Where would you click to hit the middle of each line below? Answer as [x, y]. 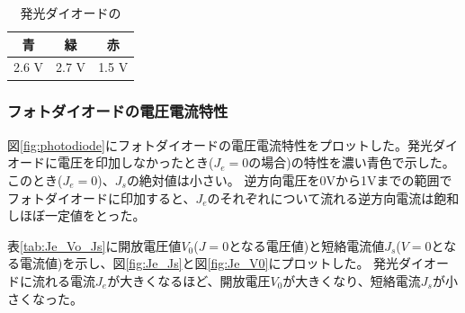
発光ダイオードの [71, 13]
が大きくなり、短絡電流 [352, 280]
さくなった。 [45, 298]
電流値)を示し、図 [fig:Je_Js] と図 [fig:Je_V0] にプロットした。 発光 [209, 263]
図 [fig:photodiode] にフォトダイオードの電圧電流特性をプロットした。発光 [220, 144]
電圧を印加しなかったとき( [135, 162]
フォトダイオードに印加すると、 [102, 197]
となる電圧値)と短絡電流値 [307, 245]
